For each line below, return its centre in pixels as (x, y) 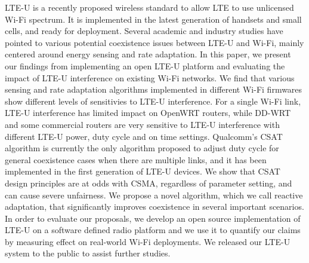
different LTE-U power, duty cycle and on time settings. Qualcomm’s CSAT (144, 136)
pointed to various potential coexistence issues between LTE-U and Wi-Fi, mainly (154, 42)
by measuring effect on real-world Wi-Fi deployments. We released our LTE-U (148, 241)
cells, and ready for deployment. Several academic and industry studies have (144, 31)
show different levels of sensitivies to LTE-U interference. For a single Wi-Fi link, (153, 101)
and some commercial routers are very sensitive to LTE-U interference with (142, 124)
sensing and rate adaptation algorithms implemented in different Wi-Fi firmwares (154, 89)
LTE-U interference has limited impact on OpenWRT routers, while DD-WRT (148, 113)
